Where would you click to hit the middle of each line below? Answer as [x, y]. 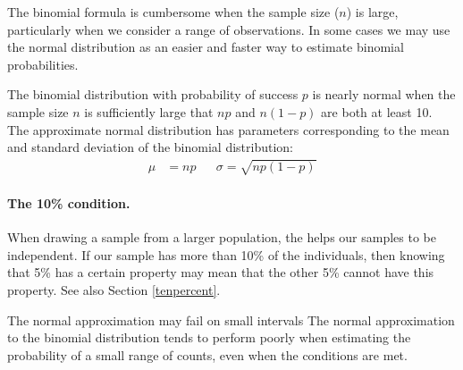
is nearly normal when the [384, 94]
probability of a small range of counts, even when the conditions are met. [207, 354]
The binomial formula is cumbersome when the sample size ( [173, 12]
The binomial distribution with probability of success [153, 94]
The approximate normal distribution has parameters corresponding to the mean [228, 129]
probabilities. [43, 64]
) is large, [372, 12]
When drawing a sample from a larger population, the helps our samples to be [222, 237]
